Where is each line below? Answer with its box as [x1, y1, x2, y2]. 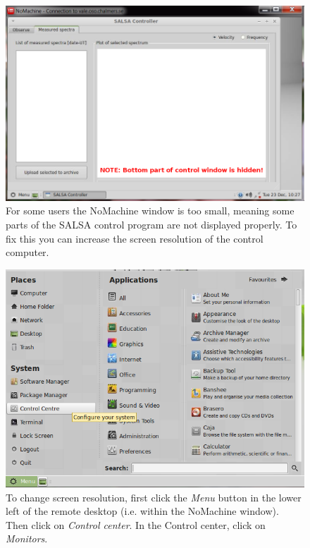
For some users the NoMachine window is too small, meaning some [6, 203, 294, 218]
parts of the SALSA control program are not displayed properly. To [6, 217, 297, 231]
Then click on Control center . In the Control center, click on [6, 517, 266, 532]
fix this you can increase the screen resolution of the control [6, 231, 263, 245]
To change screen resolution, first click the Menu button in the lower [6, 489, 302, 504]
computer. [6, 245, 49, 260]
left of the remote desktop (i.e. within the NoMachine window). [6, 504, 279, 518]
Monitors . [6, 531, 48, 546]
